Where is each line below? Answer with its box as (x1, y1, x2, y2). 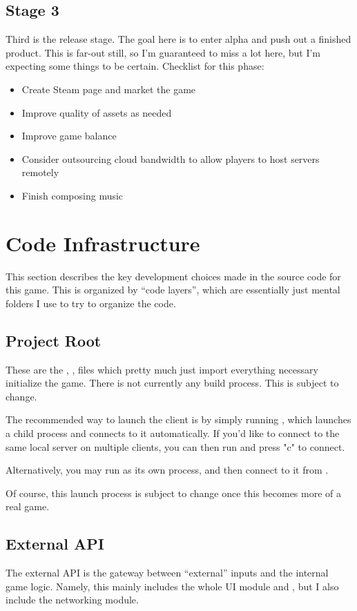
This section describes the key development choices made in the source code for (6, 269, 341, 283)
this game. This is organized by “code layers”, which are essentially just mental (6, 282, 340, 297)
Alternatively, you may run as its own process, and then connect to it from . (6, 463, 329, 477)
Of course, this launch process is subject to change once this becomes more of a (6, 485, 341, 500)
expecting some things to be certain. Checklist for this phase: (6, 59, 264, 73)
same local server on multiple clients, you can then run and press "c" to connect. (6, 439, 345, 454)
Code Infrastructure (6, 229, 200, 257)
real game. (6, 499, 50, 514)
